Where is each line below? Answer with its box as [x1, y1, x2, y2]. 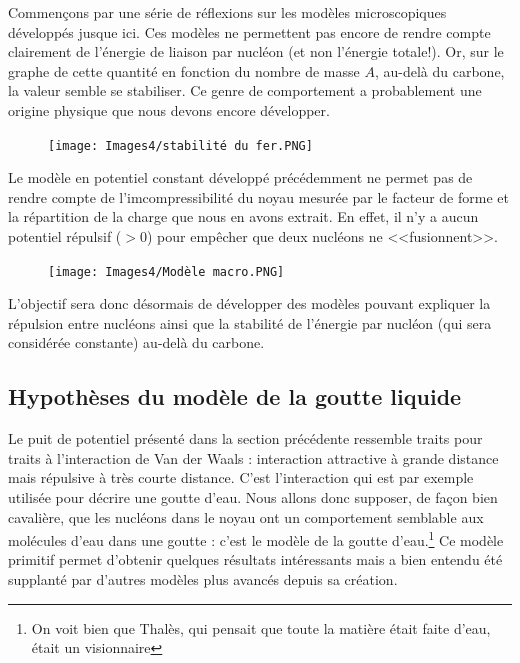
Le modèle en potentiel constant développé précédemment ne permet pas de [8, 167, 473, 188]
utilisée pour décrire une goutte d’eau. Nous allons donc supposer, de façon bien [8, 487, 498, 508]
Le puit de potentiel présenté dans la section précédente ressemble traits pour [8, 428, 483, 449]
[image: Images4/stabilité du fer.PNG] [48, 138, 313, 153]
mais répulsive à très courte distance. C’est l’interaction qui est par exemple [8, 467, 474, 488]
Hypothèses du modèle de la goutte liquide [8, 381, 462, 412]
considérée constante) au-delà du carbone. [8, 332, 265, 353]
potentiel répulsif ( [8, 226, 122, 246]
